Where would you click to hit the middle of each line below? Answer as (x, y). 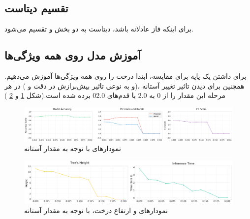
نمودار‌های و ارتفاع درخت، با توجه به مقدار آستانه (96, 210)
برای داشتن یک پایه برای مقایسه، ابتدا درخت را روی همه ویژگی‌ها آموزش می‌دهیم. (125, 76)
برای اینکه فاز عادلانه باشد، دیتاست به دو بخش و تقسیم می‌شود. (99, 29)
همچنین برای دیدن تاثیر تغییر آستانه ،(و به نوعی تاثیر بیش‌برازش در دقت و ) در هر (125, 85)
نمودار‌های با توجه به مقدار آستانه (73, 148)
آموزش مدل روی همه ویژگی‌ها (73, 55)
